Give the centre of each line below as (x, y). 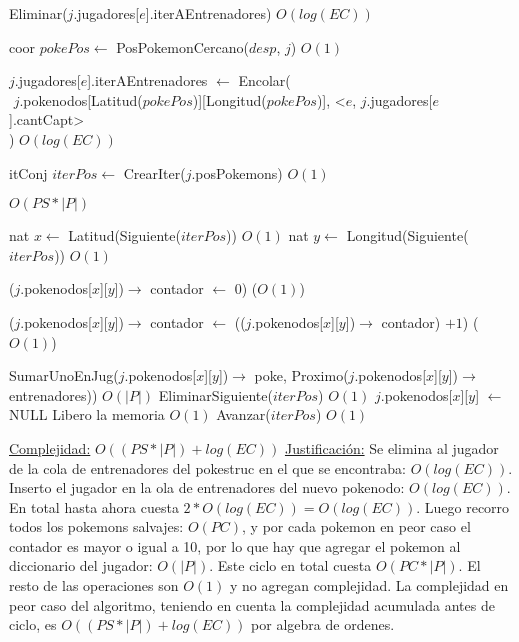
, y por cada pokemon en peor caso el (356, 526)
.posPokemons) (237, 172)
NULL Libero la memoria (87, 414)
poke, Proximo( (301, 375)
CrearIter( (154, 172)
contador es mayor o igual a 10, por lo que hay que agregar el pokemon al (235, 545)
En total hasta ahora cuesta (94, 506)
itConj (28, 172)
